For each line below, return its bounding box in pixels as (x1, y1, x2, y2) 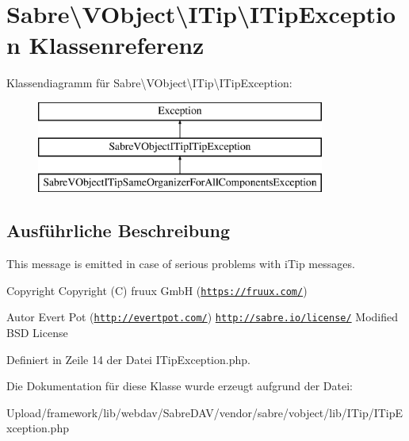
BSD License (6, 324, 68, 340)
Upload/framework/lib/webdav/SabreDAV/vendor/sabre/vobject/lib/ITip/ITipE (6, 404, 403, 420)
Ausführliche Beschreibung (6, 218, 230, 243)
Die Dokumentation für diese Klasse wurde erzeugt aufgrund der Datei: (6, 378, 353, 394)
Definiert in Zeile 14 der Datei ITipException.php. (6, 351, 250, 367)
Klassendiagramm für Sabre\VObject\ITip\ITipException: (6, 75, 292, 91)
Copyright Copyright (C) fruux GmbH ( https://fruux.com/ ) (6, 282, 308, 298)
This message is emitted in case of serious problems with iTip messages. (6, 255, 355, 272)
